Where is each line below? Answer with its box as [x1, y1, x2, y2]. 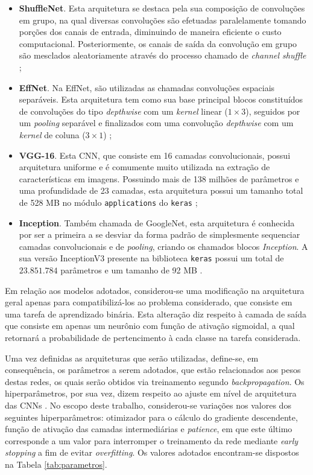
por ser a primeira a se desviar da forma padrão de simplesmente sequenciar [19, 228, 300, 241]
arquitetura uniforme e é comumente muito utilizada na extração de [19, 161, 270, 173]
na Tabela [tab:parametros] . [5, 457, 107, 470]
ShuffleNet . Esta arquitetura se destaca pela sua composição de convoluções [19, 2, 305, 14]
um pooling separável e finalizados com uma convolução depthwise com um [19, 116, 294, 129]
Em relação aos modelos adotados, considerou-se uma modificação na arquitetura [5, 284, 305, 296]
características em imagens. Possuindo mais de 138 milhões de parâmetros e [19, 172, 299, 185]
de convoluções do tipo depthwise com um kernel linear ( [19, 104, 228, 117]
